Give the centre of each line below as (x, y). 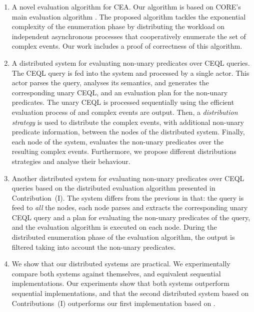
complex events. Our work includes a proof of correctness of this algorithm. (127, 46)
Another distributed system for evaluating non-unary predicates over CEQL (128, 178)
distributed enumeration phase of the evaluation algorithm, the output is (123, 237)
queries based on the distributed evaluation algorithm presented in (113, 188)
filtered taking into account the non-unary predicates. (94, 247)
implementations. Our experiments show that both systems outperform (120, 283)
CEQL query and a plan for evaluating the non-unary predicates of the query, (131, 217)
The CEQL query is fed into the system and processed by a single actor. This (130, 72)
